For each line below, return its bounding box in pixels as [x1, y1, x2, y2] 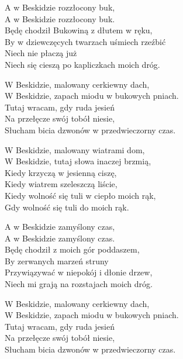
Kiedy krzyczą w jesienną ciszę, [5, 166, 117, 178]
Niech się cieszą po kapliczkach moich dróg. [5, 58, 160, 70]
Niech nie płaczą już [5, 47, 77, 59]
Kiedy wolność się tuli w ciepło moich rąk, [5, 189, 156, 201]
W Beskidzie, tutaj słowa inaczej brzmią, [5, 155, 151, 167]
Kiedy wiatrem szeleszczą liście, [5, 178, 118, 190]
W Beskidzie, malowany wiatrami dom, [5, 143, 145, 156]
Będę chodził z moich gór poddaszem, [5, 243, 140, 256]
